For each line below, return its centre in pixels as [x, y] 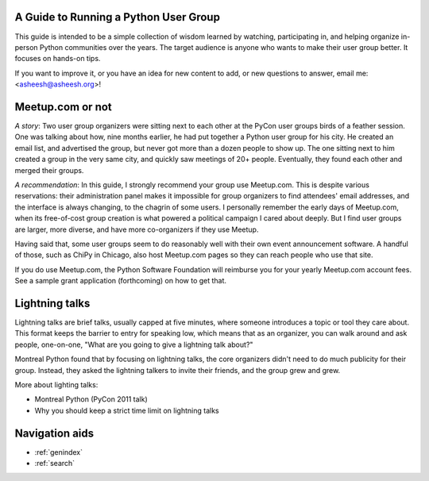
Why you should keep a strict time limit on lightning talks [127, 410]
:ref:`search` [55, 463]
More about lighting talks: [56, 384]
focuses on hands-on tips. [58, 59]
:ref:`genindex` [59, 452]
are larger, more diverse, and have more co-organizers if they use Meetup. [137, 229]
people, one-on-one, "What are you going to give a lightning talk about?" [134, 344]
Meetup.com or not [64, 107]
